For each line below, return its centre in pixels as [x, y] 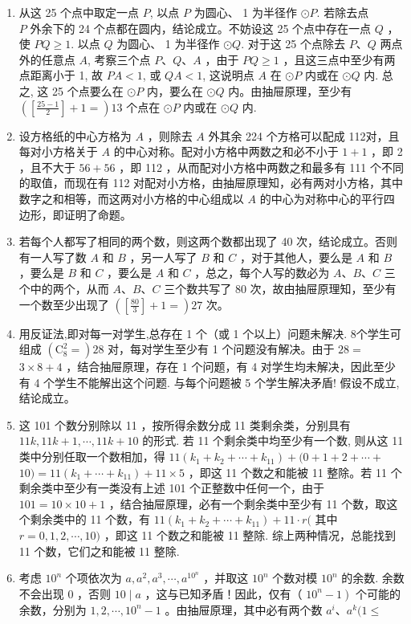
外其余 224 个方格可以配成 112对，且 [304, 135]
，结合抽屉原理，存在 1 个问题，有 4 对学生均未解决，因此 [220, 367]
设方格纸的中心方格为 [75, 135]
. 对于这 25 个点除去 [293, 44]
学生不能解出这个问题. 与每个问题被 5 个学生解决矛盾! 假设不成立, [227, 382]
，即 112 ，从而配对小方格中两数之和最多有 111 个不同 [261, 167]
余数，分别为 [53, 609]
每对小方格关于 [58, 151]
